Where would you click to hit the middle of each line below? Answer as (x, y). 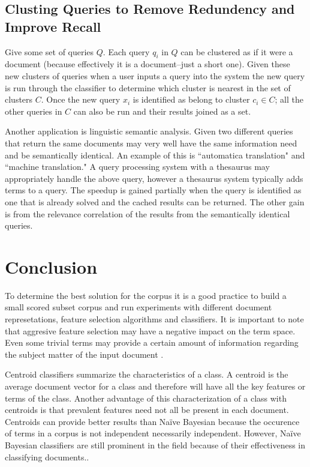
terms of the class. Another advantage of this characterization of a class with (146, 398)
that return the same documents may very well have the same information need (151, 143)
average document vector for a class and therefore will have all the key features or (155, 386)
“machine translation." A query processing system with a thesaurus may (137, 167)
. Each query (126, 51)
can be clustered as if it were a (237, 51)
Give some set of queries (49, 51)
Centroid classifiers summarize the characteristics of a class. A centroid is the (147, 374)
